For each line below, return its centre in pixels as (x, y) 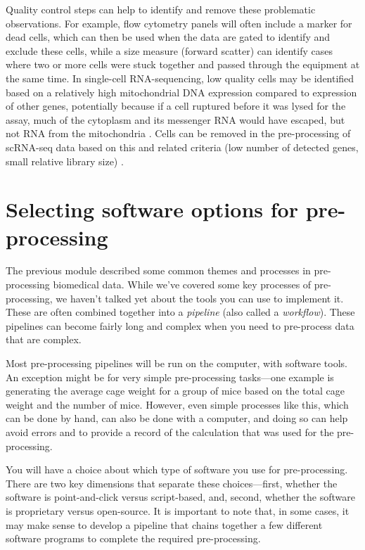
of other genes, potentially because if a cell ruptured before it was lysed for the (176, 106)
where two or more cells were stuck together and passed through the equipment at (183, 64)
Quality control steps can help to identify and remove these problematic (161, 9)
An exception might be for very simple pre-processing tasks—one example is (170, 377)
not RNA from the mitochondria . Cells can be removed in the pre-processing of (178, 133)
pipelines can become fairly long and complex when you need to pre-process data (180, 325)
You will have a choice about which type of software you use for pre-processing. (177, 469)
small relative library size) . (65, 161)
